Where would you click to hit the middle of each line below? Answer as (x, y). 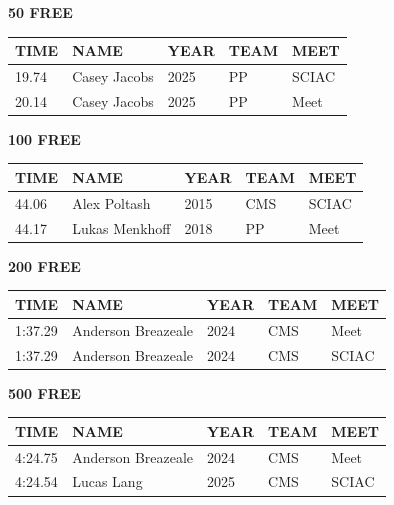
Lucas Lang (107, 481)
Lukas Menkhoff (121, 227)
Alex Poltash (111, 202)
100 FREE (44, 138)
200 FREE (44, 265)
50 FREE (40, 12)
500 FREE (44, 392)
